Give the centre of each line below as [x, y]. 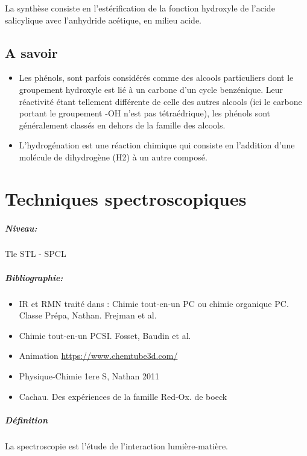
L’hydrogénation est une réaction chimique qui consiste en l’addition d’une [157, 145]
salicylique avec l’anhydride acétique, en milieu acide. [103, 20]
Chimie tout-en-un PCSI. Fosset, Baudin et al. [105, 335]
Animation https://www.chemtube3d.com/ [98, 356]
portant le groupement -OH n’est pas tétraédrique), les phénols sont [145, 113]
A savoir [31, 52]
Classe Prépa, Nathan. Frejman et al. [88, 315]
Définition [26, 420]
